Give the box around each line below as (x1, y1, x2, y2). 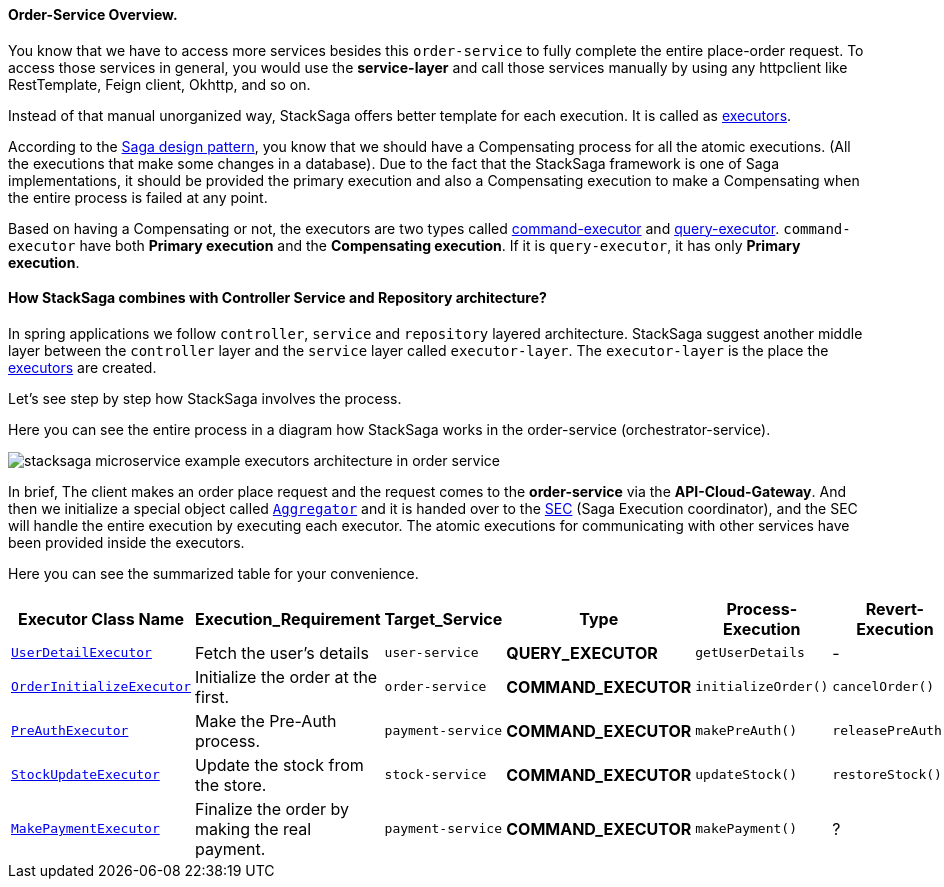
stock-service (384, 767, 487, 783)
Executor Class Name (17, 608, 185, 629)
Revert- (865, 598, 925, 619)
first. (195, 686, 230, 707)
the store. (195, 774, 267, 795)
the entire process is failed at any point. (8, 188, 268, 206)
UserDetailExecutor (11, 645, 152, 661)
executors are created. (8, 358, 157, 376)
